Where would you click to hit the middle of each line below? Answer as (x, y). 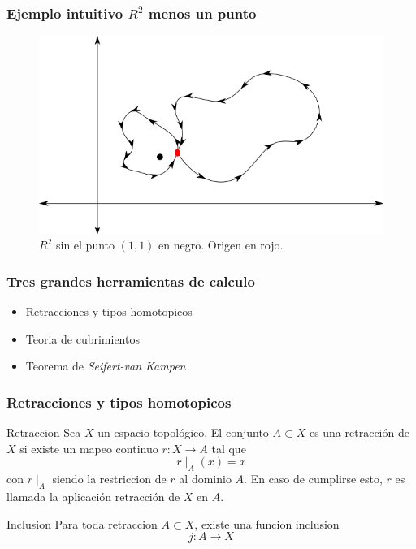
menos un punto (202, 13)
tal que (229, 448)
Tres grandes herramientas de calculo (131, 281)
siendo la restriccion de (109, 479)
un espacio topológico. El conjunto (183, 432)
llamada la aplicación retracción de (93, 497)
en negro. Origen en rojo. (221, 245)
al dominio (205, 479)
